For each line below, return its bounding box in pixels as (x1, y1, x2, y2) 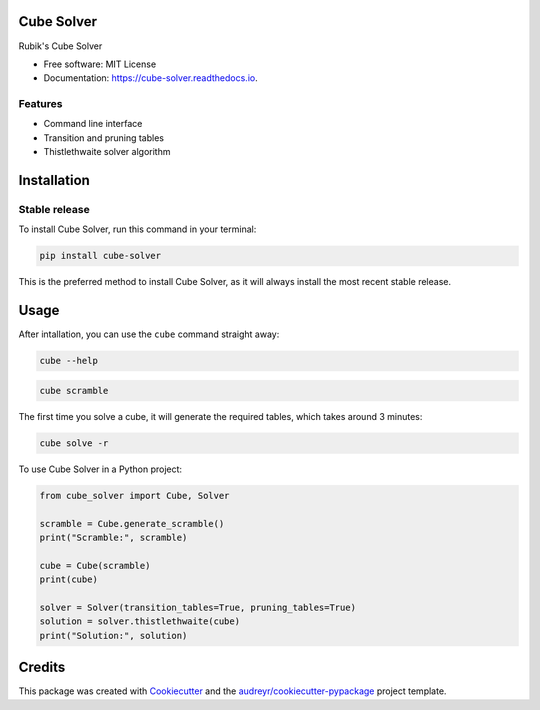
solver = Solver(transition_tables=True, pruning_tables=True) (39, 601, 357, 613)
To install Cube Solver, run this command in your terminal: (18, 223, 257, 235)
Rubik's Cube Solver (18, 40, 103, 52)
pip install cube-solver (39, 250, 162, 262)
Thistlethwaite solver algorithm (43, 146, 171, 158)
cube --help (39, 355, 99, 367)
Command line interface (43, 118, 143, 130)
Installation (18, 172, 90, 189)
